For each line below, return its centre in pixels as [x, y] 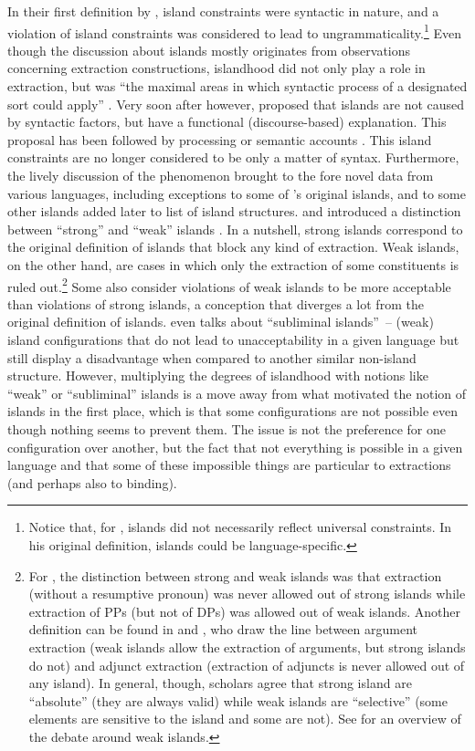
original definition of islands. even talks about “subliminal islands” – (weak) [221, 322]
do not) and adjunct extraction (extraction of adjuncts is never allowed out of [247, 665]
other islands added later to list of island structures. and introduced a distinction [234, 211]
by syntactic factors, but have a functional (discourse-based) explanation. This [227, 122]
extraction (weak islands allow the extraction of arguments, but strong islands [247, 647]
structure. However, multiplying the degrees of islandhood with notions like [218, 375]
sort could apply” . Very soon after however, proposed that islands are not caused [236, 104]
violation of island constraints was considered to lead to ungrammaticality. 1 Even [234, 31]
